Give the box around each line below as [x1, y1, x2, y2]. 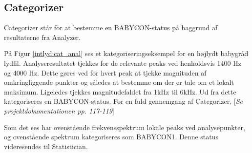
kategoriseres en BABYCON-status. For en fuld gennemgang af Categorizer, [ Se [4, 96, 243, 106]
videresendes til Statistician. [4, 141, 88, 151]
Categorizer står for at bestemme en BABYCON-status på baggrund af [4, 22, 218, 33]
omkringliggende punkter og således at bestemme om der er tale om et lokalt [4, 77, 234, 87]
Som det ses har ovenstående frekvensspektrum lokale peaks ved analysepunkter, [4, 122, 245, 132]
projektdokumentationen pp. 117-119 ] [4, 105, 114, 115]
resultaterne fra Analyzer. [4, 32, 81, 42]
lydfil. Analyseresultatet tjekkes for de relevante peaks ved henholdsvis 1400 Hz [4, 57, 241, 68]
